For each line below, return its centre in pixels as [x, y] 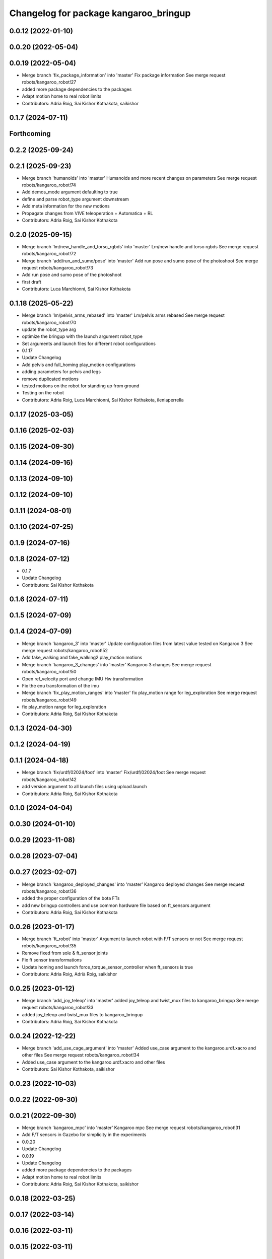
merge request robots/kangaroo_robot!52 [65, 650]
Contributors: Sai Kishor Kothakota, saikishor [69, 1069]
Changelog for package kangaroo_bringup [100, 13]
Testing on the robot [43, 393]
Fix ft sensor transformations [52, 960]
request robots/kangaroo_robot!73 [57, 268]
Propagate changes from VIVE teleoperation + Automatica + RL [87, 213]
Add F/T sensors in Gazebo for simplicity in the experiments [84, 1135]
